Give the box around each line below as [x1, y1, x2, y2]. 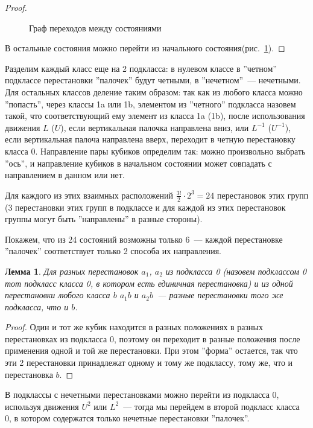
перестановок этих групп [217, 188, 309, 201]
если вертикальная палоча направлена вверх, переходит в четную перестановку [5, 133, 296, 145]
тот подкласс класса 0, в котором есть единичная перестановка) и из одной [5, 276, 293, 289]
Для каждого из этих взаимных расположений [5, 188, 174, 201]
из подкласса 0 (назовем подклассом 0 [165, 264, 307, 277]
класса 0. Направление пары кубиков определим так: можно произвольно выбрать [5, 144, 306, 157]
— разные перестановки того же [157, 289, 283, 301]
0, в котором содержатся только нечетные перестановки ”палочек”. [5, 412, 250, 424]
